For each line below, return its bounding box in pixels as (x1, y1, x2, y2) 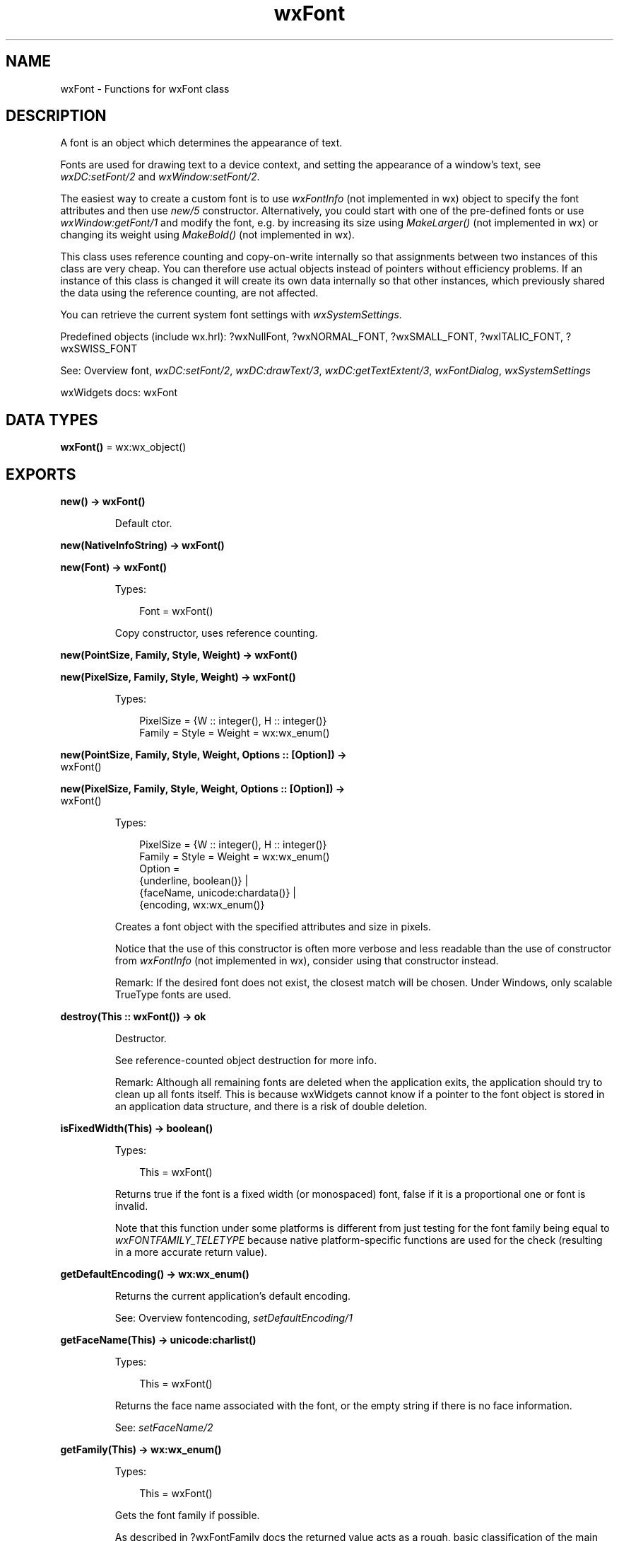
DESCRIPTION (6, 107, 107, 125)
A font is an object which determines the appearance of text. (60, 137, 343, 149)
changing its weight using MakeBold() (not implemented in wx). (60, 229, 355, 241)
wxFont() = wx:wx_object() (60, 441, 187, 454)
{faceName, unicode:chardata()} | (139, 887, 296, 899)
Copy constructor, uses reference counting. (114, 627, 318, 640)
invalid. (114, 1200, 148, 1213)
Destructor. (114, 1032, 167, 1045)
